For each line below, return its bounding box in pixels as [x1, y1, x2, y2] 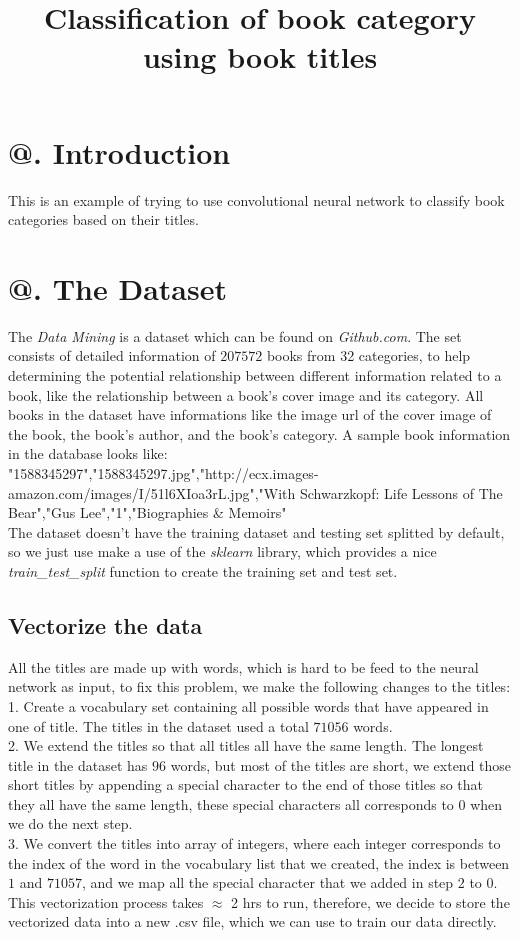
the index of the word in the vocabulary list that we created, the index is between [8, 852, 510, 873]
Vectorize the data [8, 609, 203, 640]
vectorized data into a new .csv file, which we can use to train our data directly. [8, 911, 497, 932]
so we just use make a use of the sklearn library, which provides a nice [8, 541, 437, 562]
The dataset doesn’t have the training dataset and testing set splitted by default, [8, 521, 505, 542]
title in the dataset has [8, 754, 148, 775]
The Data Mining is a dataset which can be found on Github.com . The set [8, 325, 462, 346]
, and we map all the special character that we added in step [81, 872, 454, 893]
